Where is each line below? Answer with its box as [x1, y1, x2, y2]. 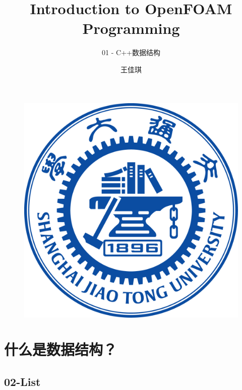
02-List [4, 373, 41, 389]
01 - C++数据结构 [102, 47, 160, 58]
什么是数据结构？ [4, 339, 117, 360]
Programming [82, 18, 180, 38]
